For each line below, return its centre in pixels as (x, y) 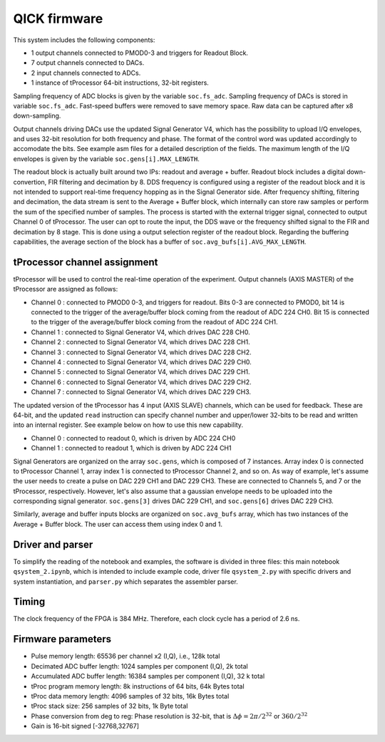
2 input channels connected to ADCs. (86, 73)
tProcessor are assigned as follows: (66, 289)
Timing (29, 602)
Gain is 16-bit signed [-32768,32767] (85, 726)
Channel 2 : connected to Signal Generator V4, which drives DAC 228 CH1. (140, 342)
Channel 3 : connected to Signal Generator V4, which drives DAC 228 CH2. (141, 352)
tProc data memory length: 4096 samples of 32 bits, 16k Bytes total (130, 696)
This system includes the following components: (84, 40)
